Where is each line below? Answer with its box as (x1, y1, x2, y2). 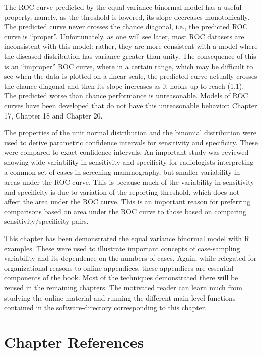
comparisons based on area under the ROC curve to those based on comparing (4, 206, 247, 216)
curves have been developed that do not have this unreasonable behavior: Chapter (4, 100, 257, 110)
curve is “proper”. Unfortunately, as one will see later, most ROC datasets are (4, 31, 244, 41)
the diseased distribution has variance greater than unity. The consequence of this (4, 50, 256, 61)
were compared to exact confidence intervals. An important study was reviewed (4, 147, 249, 157)
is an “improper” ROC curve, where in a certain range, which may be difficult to (4, 61, 253, 71)
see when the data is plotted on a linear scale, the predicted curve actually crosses (4, 71, 257, 81)
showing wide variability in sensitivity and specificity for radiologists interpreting (4, 156, 254, 167)
